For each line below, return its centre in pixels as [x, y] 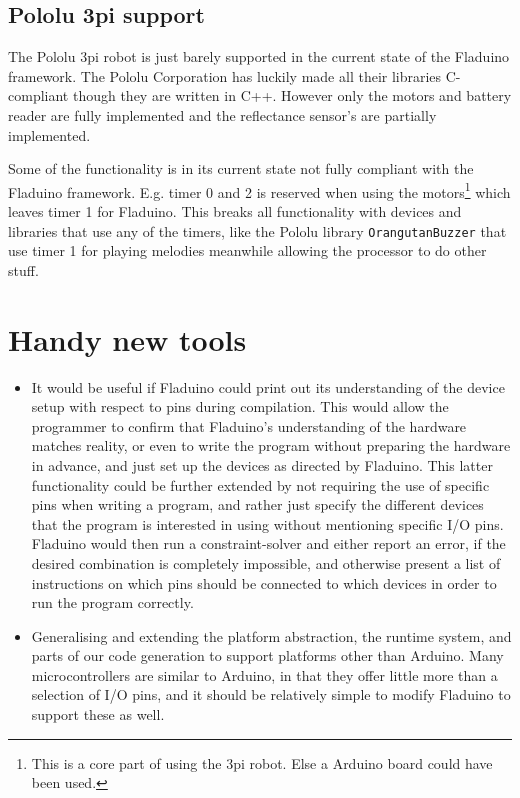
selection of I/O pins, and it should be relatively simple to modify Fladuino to [271, 694]
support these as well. [98, 714]
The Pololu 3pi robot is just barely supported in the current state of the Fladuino [259, 56]
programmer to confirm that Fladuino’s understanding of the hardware [249, 425]
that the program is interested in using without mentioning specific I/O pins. [267, 523]
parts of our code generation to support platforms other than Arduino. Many [267, 655]
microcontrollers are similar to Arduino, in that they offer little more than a [264, 674]
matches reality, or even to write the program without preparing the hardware [271, 445]
